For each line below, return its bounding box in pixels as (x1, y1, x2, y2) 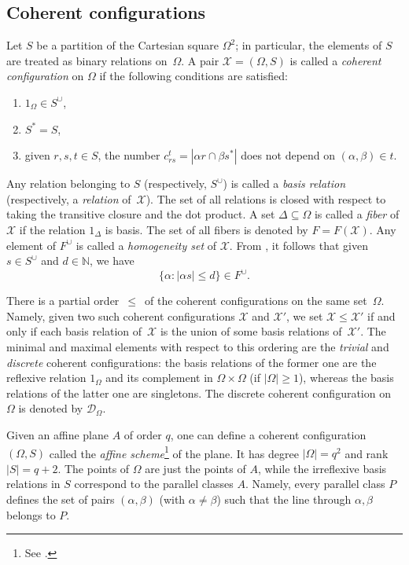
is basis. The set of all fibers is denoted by (105, 221, 308, 237)
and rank (345, 445, 389, 461)
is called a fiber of (314, 206, 400, 222)
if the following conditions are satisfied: (99, 68, 288, 84)
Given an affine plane (6, 426, 109, 442)
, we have (89, 252, 134, 269)
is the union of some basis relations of (160, 323, 342, 339)
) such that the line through (216, 491, 352, 508)
